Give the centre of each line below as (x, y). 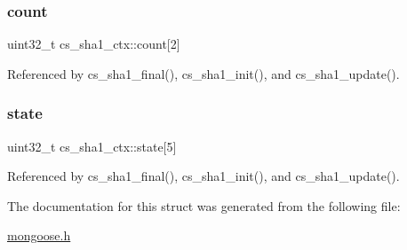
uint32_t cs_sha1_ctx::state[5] (92, 146)
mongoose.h (39, 235)
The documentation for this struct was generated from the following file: (204, 205)
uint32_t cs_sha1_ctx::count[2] (94, 44)
